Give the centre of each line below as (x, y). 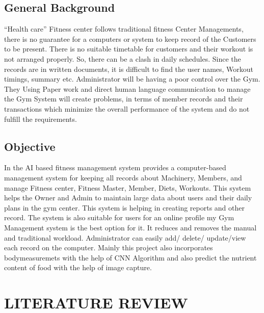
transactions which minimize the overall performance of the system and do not (127, 108)
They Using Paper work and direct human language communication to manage (127, 88)
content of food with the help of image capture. (78, 267)
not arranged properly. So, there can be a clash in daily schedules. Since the (123, 58)
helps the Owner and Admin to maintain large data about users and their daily (128, 198)
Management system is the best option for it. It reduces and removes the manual (130, 227)
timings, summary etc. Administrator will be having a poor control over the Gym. (132, 79)
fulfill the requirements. (41, 119)
